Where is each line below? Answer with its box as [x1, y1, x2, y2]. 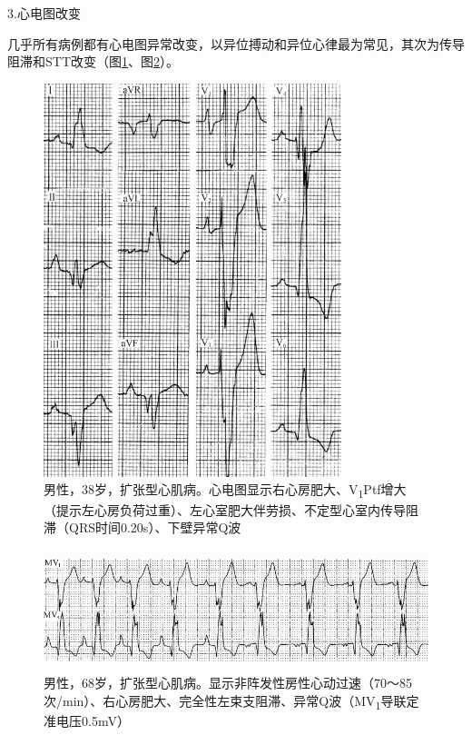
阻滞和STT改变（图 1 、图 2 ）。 [7, 52, 179, 71]
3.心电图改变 [7, 4, 81, 22]
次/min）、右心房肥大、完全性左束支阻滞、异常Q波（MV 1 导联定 [44, 690, 419, 712]
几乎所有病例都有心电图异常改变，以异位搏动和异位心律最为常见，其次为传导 [7, 34, 465, 53]
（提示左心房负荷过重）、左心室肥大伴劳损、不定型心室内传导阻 [44, 500, 418, 519]
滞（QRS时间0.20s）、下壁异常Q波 [44, 518, 241, 537]
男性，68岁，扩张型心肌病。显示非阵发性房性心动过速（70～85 [44, 673, 412, 692]
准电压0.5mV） [44, 711, 130, 730]
